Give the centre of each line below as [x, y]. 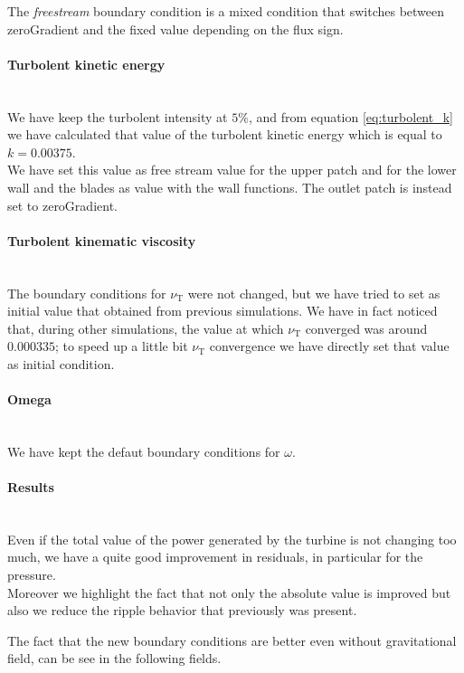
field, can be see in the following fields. [114, 658]
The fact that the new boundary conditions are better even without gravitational [232, 640]
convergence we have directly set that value [329, 346]
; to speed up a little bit [121, 346]
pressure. [32, 575]
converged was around [366, 328]
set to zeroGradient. [62, 205]
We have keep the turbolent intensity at [118, 116]
